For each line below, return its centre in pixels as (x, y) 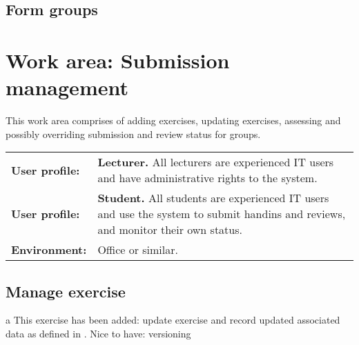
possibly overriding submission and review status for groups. (133, 134)
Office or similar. (138, 250)
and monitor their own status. (170, 230)
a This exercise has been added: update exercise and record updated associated (173, 320)
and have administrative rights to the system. (207, 178)
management (67, 87)
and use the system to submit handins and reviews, (222, 214)
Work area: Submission (118, 60)
